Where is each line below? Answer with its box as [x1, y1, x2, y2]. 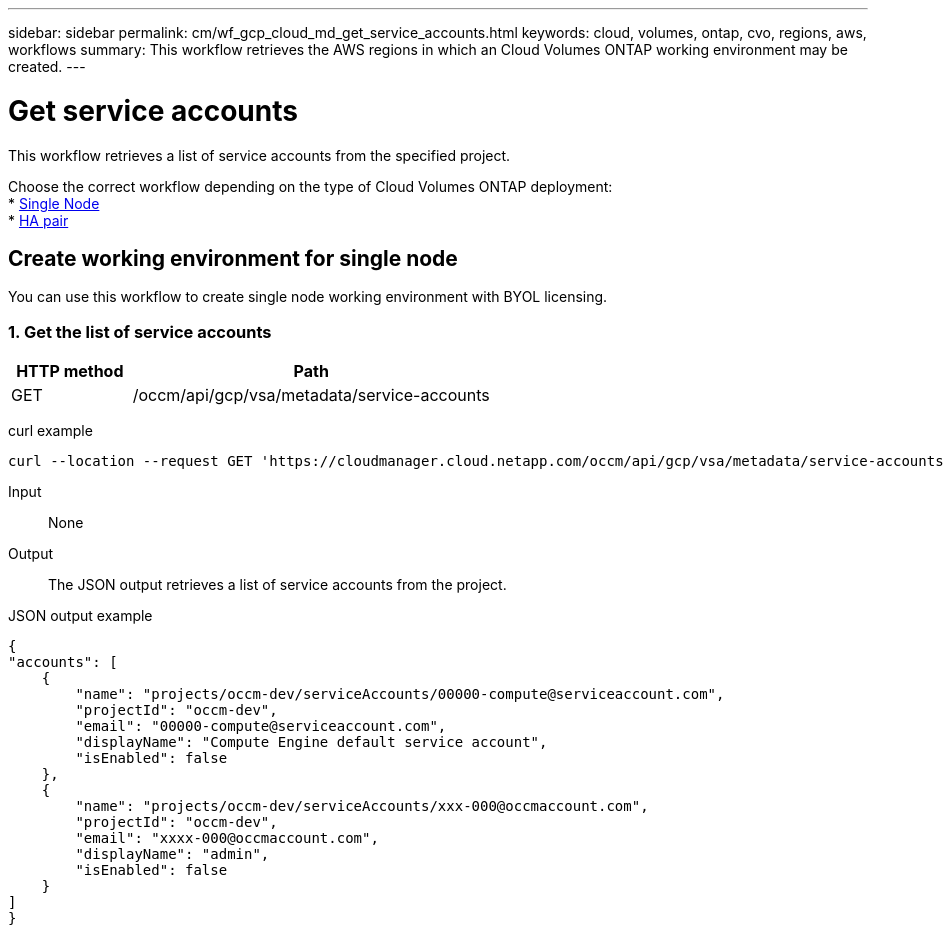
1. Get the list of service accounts [8, 321, 272, 342]
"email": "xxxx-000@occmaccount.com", [75, 830, 379, 847]
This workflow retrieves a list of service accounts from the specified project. [8, 146, 511, 164]
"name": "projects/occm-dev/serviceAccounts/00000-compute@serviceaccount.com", [75, 686, 725, 703]
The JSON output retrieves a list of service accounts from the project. [48, 576, 507, 594]
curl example [8, 422, 93, 440]
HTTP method [16, 361, 124, 382]
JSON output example [8, 607, 153, 625]
